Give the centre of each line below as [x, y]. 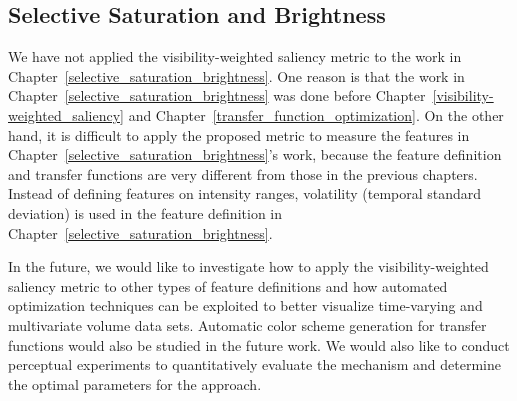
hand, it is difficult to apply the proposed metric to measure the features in [239, 134]
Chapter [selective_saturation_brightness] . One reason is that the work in [236, 75]
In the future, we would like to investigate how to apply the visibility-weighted [248, 266]
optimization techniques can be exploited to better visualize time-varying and [245, 305]
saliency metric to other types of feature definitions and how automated [228, 285]
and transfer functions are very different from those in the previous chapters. [243, 173]
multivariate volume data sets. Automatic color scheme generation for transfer [247, 324]
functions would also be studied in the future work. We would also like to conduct [259, 344]
